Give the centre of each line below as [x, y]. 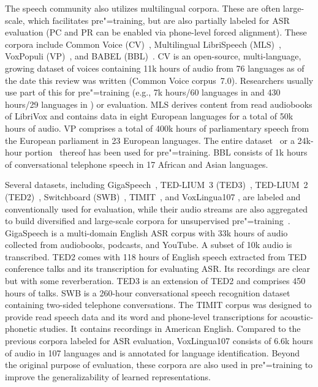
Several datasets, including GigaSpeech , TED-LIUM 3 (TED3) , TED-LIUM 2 [157, 185]
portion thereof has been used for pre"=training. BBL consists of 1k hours [166, 152]
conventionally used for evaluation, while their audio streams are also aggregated [157, 209]
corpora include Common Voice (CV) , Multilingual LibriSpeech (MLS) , [143, 44]
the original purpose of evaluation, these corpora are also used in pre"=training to [159, 365]
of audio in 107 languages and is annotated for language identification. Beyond [153, 352]
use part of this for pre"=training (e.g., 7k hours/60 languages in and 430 [143, 92]
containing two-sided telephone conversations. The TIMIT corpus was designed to [158, 305]
